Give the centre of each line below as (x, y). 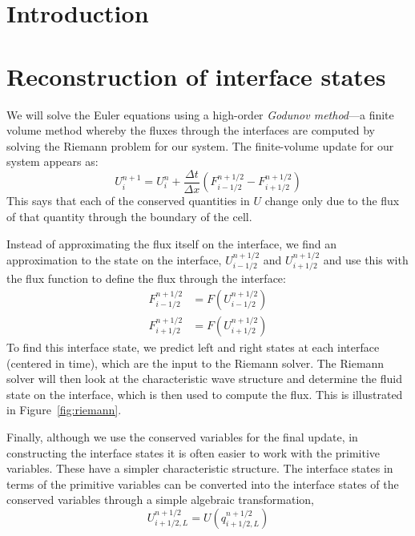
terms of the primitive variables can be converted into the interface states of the (203, 484)
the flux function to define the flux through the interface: (146, 278)
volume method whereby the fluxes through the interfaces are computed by (191, 130)
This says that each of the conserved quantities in (128, 201)
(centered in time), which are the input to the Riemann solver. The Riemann (195, 363)
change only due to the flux (332, 201)
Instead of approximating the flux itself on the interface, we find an (172, 243)
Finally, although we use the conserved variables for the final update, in (182, 436)
